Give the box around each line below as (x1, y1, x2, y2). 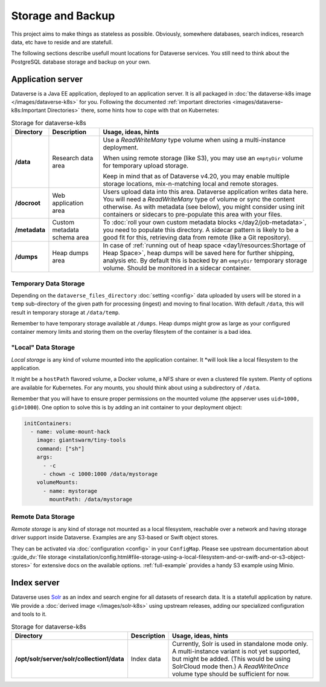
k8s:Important (11, 106, 46, 114)
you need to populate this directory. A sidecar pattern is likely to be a (103, 226, 299, 234)
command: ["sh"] (36, 445, 85, 452)
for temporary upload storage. (103, 161, 189, 170)
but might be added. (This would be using (172, 654, 291, 663)
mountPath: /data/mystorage (49, 496, 133, 503)
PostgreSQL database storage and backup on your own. (11, 58, 151, 65)
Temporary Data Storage (11, 279, 85, 287)
